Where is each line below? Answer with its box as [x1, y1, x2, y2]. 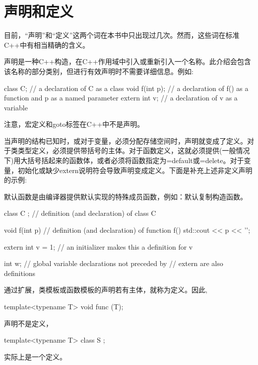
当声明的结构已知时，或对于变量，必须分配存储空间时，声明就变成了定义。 [4, 135, 247, 146]
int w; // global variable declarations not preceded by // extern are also [4, 258, 223, 269]
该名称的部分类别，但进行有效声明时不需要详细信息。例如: [4, 66, 193, 76]
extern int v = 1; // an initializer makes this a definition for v [4, 241, 193, 252]
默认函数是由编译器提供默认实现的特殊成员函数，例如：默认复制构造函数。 [4, 191, 247, 201]
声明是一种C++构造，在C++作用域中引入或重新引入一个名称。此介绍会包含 [4, 56, 251, 67]
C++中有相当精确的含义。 [4, 39, 89, 50]
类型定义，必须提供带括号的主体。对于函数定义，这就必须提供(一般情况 [17, 145, 250, 156]
